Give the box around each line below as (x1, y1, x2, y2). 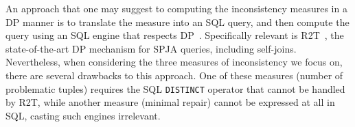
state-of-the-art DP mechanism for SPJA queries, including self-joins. (5, 41, 297, 55)
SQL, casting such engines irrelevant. (5, 108, 161, 122)
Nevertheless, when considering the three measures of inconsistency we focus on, (5, 55, 343, 69)
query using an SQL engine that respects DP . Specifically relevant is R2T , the (5, 28, 344, 42)
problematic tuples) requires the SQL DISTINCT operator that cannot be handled (5, 81, 345, 96)
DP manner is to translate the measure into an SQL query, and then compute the (5, 14, 350, 29)
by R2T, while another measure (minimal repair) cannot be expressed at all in (5, 95, 335, 109)
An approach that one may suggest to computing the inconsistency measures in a (5, 1, 347, 15)
